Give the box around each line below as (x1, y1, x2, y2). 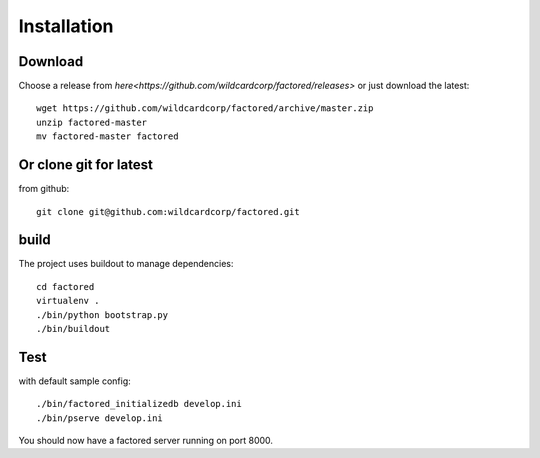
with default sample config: (18, 375, 132, 387)
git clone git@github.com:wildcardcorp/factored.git (36, 206, 300, 217)
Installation (18, 15, 114, 37)
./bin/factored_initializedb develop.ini (36, 398, 242, 410)
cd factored (36, 281, 95, 292)
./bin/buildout (36, 323, 111, 334)
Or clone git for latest (18, 156, 154, 174)
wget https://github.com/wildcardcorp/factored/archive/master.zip (36, 103, 374, 114)
